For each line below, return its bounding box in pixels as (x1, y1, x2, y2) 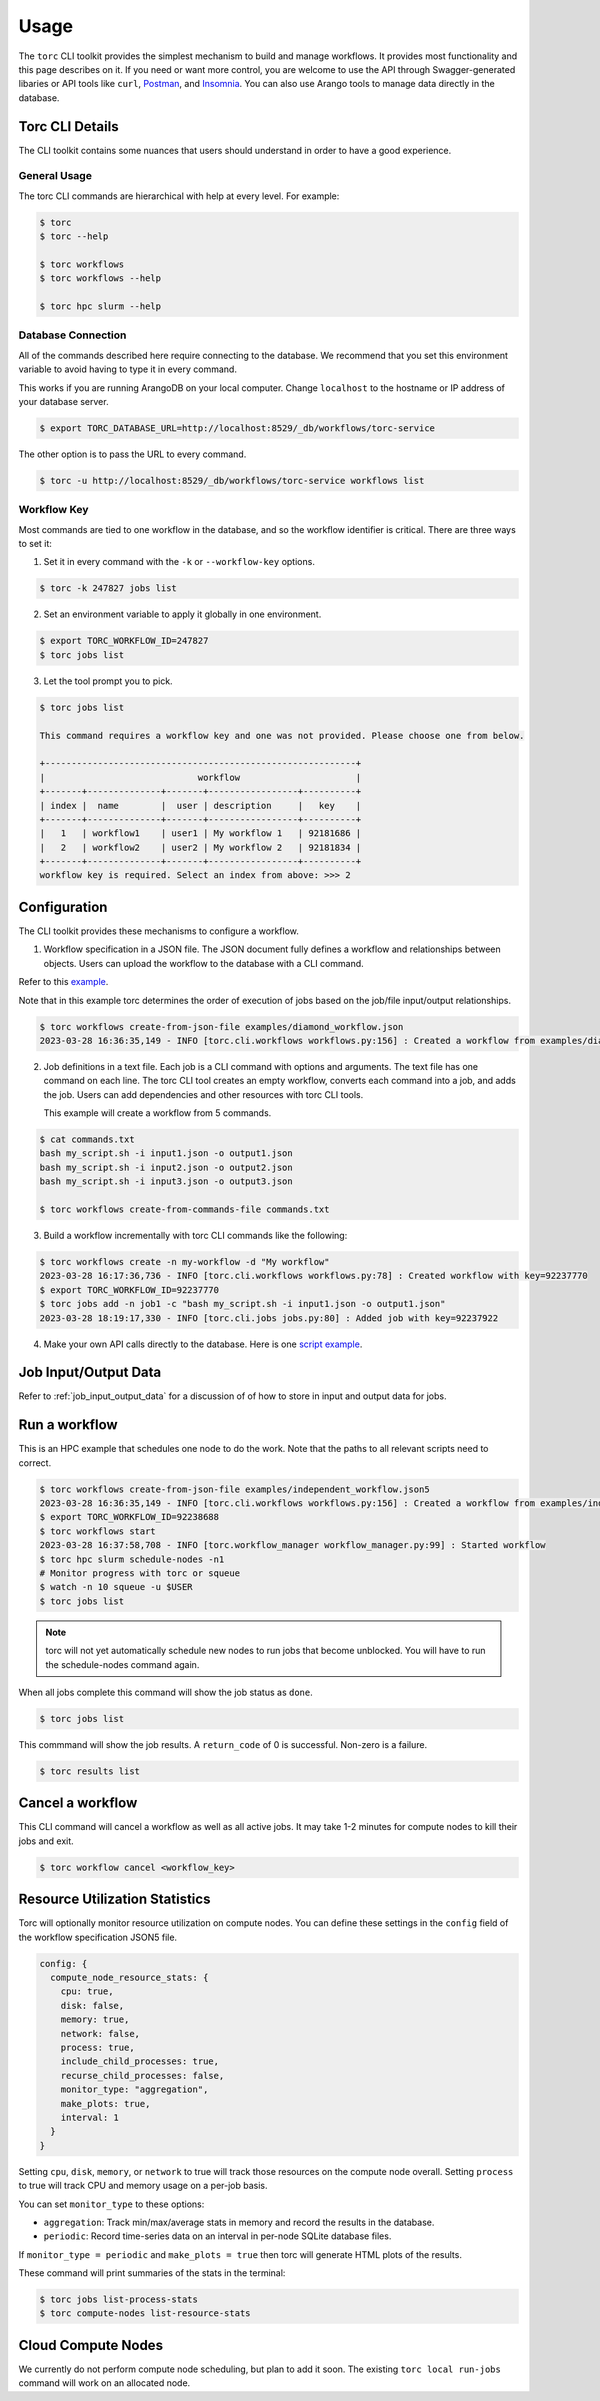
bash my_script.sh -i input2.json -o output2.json (39, 1161, 294, 1173)
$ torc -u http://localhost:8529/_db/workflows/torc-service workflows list (39, 475, 425, 486)
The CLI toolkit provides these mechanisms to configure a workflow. (18, 925, 299, 937)
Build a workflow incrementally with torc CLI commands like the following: (43, 1229, 348, 1241)
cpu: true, (60, 1986, 114, 1997)
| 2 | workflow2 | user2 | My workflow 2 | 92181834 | (39, 841, 362, 853)
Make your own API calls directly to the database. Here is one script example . (43, 1338, 363, 1350)
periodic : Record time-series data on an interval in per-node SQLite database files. (43, 2230, 392, 2242)
